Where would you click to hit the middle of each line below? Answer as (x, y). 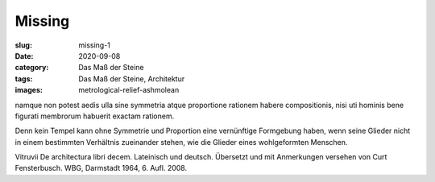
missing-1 (94, 45)
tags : (24, 79)
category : (32, 68)
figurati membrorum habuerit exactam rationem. (95, 116)
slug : (23, 45)
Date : (24, 56)
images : (29, 90)
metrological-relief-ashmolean (129, 90)
